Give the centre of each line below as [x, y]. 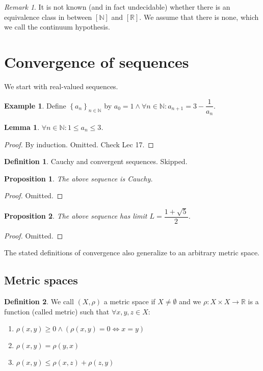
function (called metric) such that [57, 311]
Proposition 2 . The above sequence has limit [76, 216]
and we [190, 301]
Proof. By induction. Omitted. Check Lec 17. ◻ [79, 144]
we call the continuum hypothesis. [57, 27]
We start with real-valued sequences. [61, 86]
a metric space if [129, 301]
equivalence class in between [48, 17]
